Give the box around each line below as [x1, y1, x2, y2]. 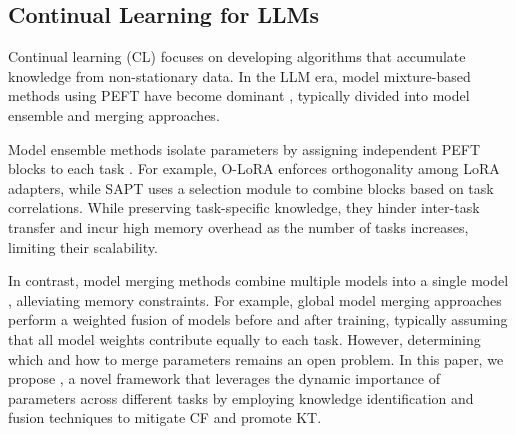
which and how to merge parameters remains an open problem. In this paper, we [8, 348, 504, 369]
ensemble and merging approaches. [8, 104, 220, 125]
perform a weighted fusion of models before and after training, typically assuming [8, 309, 508, 330]
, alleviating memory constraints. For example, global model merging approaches [8, 289, 502, 310]
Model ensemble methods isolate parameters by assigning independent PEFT [8, 138, 481, 159]
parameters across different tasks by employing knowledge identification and [8, 387, 474, 408]
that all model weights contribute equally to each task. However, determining [8, 328, 481, 349]
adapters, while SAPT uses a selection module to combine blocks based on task [8, 177, 494, 198]
